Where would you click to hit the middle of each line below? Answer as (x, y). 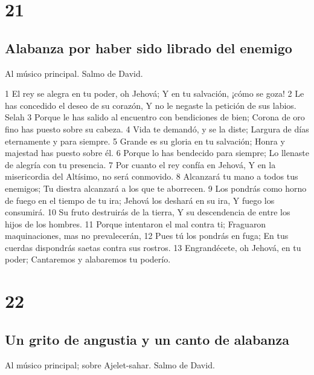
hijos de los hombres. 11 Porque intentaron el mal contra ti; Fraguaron (136, 223)
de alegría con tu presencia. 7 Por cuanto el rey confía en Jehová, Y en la (140, 164)
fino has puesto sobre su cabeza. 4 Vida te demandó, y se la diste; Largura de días (157, 129)
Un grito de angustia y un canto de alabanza (147, 339)
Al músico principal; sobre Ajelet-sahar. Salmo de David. (110, 364)
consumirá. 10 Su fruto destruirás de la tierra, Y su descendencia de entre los (148, 212)
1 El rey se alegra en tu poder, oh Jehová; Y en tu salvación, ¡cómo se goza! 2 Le (155, 93)
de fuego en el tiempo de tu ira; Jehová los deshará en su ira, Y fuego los (140, 200)
